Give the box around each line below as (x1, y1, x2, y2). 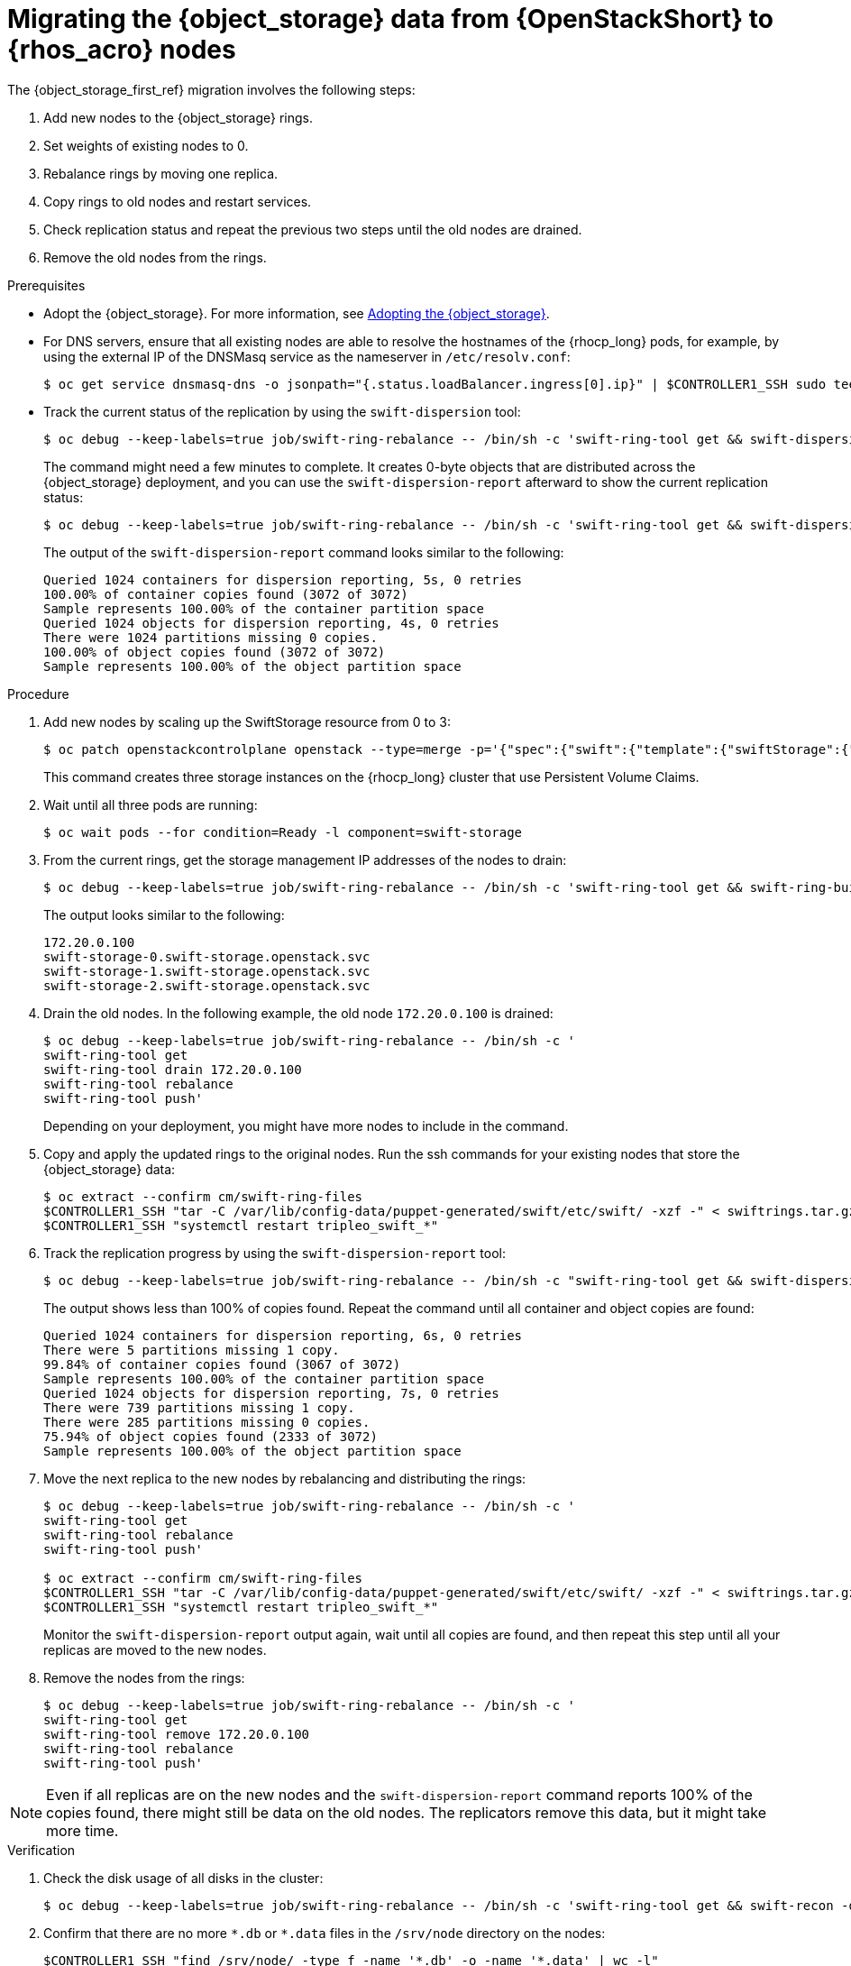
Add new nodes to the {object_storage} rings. (43, 109, 314, 125)
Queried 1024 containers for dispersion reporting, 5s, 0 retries (43, 572, 523, 587)
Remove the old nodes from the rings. (43, 249, 267, 265)
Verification (7, 1842, 76, 1858)
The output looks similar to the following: (43, 906, 285, 923)
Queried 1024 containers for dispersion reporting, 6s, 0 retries (43, 1328, 523, 1343)
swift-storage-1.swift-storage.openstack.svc (43, 963, 371, 978)
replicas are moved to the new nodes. (43, 1641, 267, 1658)
